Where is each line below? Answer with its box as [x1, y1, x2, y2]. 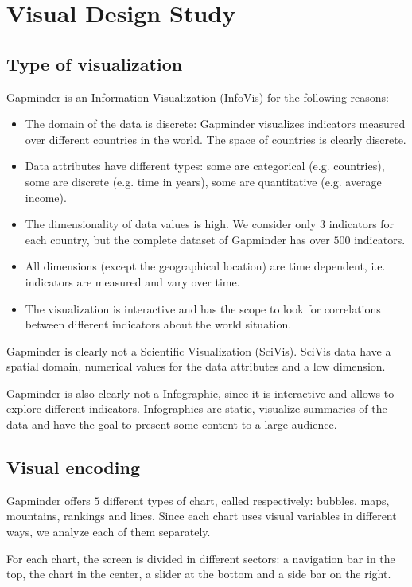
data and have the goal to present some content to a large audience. [6, 416, 337, 433]
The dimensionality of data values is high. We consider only [25, 216, 317, 232]
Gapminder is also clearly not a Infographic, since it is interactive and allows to [6, 384, 395, 401]
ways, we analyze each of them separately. [6, 523, 211, 540]
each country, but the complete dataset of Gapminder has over [25, 231, 330, 247]
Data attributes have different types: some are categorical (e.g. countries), [25, 157, 385, 174]
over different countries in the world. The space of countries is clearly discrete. [25, 130, 406, 147]
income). [25, 189, 67, 205]
